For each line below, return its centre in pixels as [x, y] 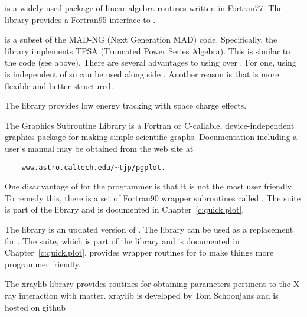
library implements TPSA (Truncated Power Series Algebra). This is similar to [148, 50]
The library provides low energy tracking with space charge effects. [126, 105]
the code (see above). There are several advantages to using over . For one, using [151, 62]
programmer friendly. [43, 264]
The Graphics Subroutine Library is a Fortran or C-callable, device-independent [150, 125]
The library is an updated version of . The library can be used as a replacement [149, 229]
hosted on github [35, 307]
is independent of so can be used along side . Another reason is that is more [142, 73]
